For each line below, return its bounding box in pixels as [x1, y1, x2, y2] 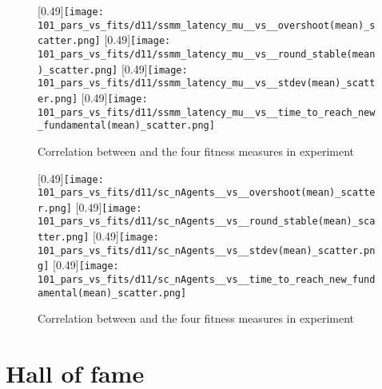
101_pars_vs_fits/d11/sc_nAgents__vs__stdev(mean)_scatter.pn [38, 244, 376, 256]
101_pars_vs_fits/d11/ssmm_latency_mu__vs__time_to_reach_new [38, 106, 376, 118]
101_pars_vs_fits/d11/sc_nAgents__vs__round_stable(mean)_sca [38, 216, 376, 228]
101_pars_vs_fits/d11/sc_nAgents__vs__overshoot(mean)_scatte [38, 187, 376, 199]
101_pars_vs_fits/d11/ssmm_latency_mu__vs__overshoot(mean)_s [38, 19, 376, 31]
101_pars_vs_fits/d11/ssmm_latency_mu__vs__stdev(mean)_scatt [38, 77, 376, 89]
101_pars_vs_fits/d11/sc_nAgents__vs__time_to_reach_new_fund [38, 274, 376, 286]
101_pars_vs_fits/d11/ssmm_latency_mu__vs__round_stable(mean [38, 48, 376, 60]
